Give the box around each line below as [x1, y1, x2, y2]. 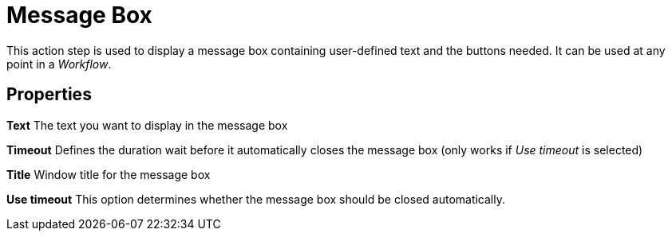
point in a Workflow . [6, 56, 112, 71]
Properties [6, 84, 92, 105]
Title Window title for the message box [6, 167, 211, 181]
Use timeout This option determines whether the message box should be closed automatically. [6, 192, 506, 206]
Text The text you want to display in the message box [6, 118, 288, 132]
